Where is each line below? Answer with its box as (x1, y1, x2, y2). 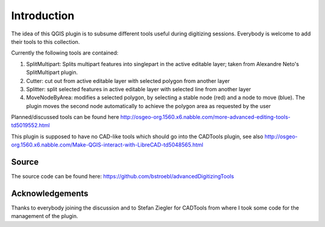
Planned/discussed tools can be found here (11, 114, 120, 121)
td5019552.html (11, 122, 51, 129)
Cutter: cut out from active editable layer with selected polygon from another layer (26, 77, 230, 84)
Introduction (11, 9, 75, 22)
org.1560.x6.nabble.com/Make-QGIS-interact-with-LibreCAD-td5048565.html (11, 141, 204, 148)
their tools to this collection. (11, 38, 80, 45)
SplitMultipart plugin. (26, 69, 78, 76)
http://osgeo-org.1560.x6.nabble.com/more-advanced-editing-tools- (120, 114, 291, 121)
